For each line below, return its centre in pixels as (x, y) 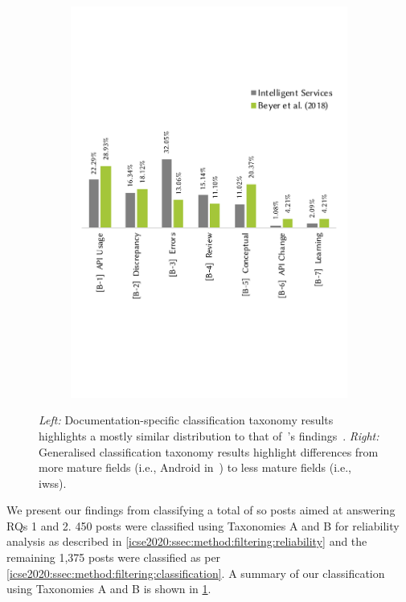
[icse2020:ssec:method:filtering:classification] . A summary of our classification (196, 573)
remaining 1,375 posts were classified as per (114, 557)
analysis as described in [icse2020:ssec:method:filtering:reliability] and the (187, 541)
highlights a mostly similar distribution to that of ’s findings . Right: (209, 435)
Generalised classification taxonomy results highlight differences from (209, 451)
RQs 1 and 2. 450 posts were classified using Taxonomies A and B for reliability (203, 525)
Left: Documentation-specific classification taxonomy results (186, 420)
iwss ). (53, 483)
